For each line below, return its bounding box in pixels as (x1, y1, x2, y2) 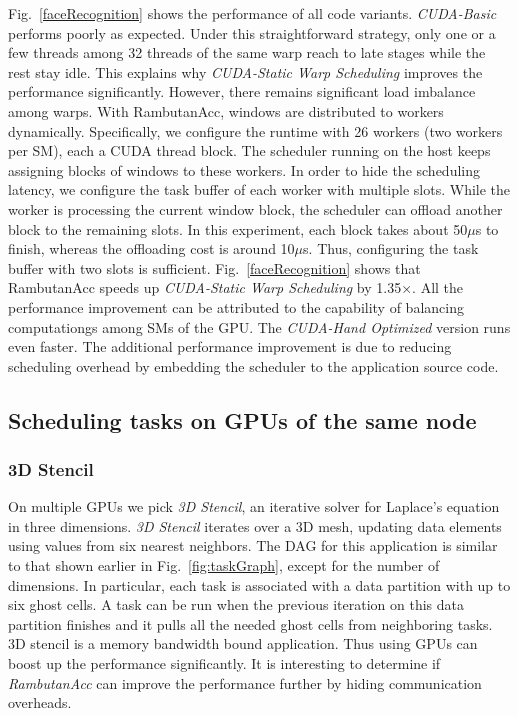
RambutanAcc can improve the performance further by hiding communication (8, 672, 482, 693)
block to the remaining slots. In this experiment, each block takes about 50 (8, 218, 468, 239)
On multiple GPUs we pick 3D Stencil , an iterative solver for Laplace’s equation (8, 496, 500, 517)
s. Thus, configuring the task (303, 238, 479, 259)
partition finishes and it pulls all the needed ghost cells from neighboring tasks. (8, 613, 493, 634)
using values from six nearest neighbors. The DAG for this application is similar (8, 535, 498, 556)
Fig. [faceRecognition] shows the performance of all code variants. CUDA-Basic (8, 3, 497, 23)
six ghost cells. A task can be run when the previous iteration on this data (8, 594, 464, 615)
